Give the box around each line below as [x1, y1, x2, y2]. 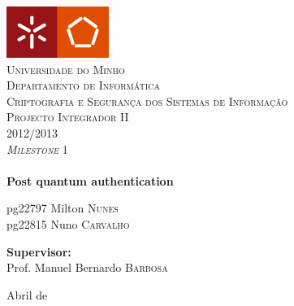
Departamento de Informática [6, 76, 160, 94]
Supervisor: [6, 243, 71, 260]
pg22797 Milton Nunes [6, 199, 119, 216]
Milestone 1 [6, 140, 68, 157]
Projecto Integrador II [6, 108, 129, 125]
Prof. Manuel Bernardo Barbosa [6, 259, 168, 276]
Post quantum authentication [6, 172, 174, 189]
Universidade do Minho [6, 60, 125, 77]
